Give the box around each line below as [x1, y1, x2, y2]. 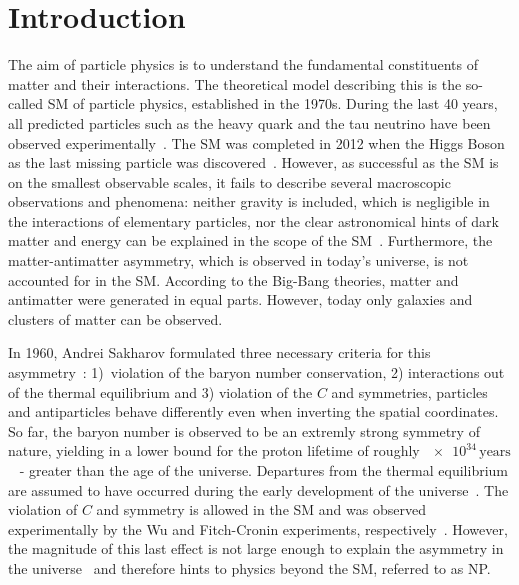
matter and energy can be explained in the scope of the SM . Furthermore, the [8, 230, 493, 251]
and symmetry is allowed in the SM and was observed [96, 499, 426, 520]
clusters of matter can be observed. [8, 308, 223, 329]
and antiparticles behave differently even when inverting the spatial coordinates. [8, 401, 499, 422]
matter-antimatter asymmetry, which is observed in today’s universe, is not [8, 250, 469, 271]
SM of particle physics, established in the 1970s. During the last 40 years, [47, 93, 498, 114]
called [8, 93, 43, 114]
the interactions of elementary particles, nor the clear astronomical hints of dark [8, 210, 499, 231]
